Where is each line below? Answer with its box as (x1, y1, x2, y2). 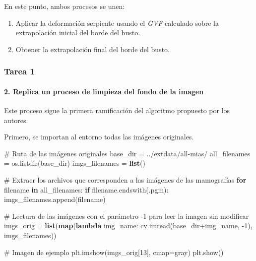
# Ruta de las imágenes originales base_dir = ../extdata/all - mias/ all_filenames (4, 148, 251, 158)
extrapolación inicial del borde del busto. (15, 27, 140, 38)
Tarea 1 (4, 65, 35, 77)
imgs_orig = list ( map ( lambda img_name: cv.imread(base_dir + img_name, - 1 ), (4, 220, 253, 231)
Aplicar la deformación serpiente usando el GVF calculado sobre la (15, 17, 219, 28)
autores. (4, 115, 28, 125)
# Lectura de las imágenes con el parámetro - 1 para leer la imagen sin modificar (4, 210, 249, 221)
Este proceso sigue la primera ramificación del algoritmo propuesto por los (4, 105, 230, 116)
